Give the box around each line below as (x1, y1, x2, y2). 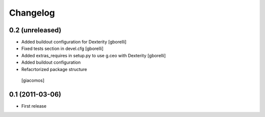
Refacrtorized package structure (21, 66, 87, 72)
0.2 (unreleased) (9, 26, 61, 34)
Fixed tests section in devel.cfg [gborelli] (21, 46, 104, 51)
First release (21, 103, 47, 109)
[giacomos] (21, 77, 45, 83)
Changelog (9, 7, 55, 18)
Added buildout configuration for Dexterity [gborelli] (21, 39, 127, 45)
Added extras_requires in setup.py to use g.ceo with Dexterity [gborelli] (21, 52, 166, 58)
